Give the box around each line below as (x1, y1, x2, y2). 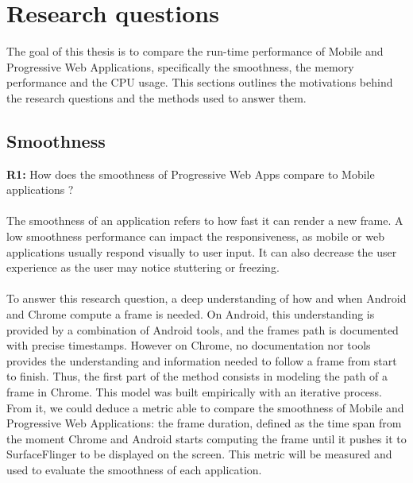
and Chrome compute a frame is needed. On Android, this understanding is (6, 306, 375, 323)
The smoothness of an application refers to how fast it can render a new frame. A (6, 212, 403, 229)
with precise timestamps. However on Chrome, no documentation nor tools (6, 337, 371, 354)
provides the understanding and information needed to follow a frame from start (6, 352, 397, 369)
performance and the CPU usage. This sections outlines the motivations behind (6, 74, 393, 91)
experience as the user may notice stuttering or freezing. (6, 259, 280, 276)
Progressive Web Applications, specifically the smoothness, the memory (6, 58, 354, 75)
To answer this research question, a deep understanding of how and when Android (6, 290, 407, 307)
